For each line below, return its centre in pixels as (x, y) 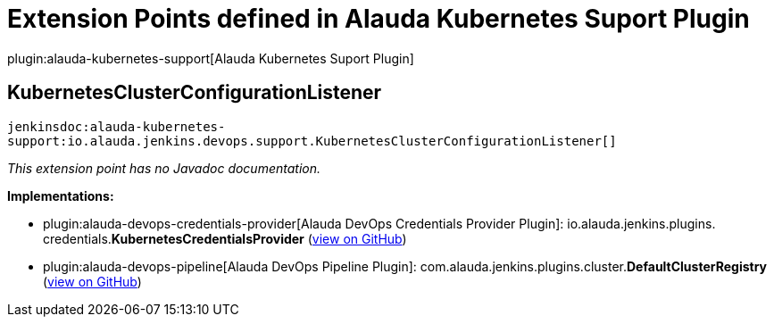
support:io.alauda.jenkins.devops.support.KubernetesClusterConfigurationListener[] (312, 141)
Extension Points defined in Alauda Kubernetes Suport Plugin (379, 19)
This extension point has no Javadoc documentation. (164, 168)
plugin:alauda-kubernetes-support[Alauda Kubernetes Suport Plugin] (211, 58)
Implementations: (61, 195)
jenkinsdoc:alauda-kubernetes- (117, 126)
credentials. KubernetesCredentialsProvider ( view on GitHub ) (225, 238)
